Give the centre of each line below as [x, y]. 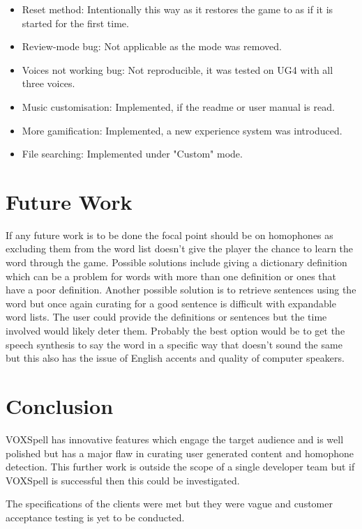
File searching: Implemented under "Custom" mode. [132, 154]
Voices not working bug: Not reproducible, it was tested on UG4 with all [178, 69]
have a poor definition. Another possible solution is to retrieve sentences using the [181, 290]
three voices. [48, 83]
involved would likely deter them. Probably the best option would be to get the [175, 331]
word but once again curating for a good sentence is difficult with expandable [171, 303]
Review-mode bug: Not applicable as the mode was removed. [152, 46]
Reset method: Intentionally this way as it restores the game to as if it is [178, 9]
